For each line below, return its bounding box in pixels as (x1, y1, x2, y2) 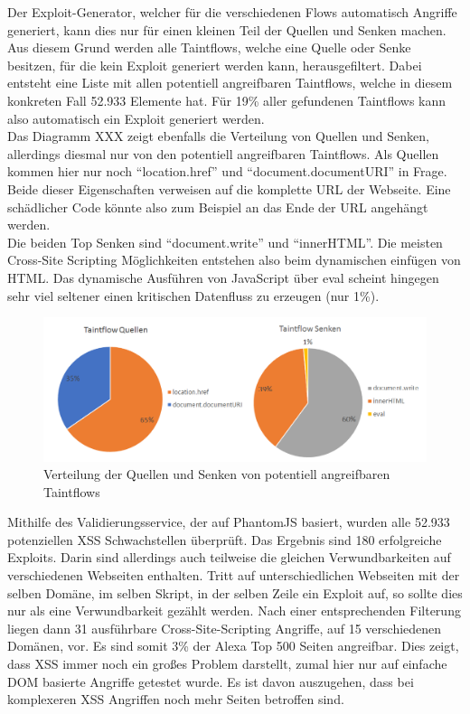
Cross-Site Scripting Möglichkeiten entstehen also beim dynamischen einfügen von (7, 250, 461, 269)
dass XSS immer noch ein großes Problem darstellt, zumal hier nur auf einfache (7, 654, 447, 673)
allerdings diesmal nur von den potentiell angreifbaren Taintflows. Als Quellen (7, 144, 439, 163)
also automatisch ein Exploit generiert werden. (7, 108, 265, 127)
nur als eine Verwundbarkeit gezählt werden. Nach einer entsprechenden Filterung (7, 601, 461, 620)
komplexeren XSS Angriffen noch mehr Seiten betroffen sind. (7, 690, 344, 709)
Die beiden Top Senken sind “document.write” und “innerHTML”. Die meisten (7, 232, 443, 251)
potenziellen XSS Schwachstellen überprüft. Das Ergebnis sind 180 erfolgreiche (7, 530, 442, 549)
